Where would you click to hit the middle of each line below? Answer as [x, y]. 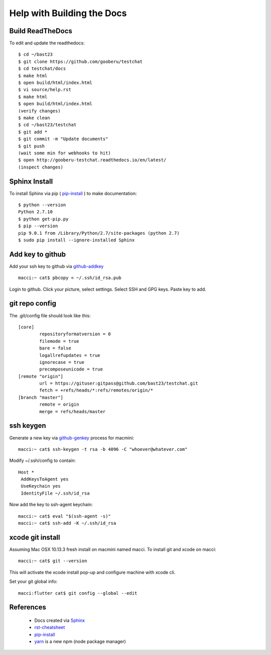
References [28, 607]
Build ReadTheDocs [41, 31]
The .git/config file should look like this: [50, 315]
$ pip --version [38, 226]
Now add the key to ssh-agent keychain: [51, 505]
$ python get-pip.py [43, 219]
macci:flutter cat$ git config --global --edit [78, 593]
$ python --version [42, 205]
